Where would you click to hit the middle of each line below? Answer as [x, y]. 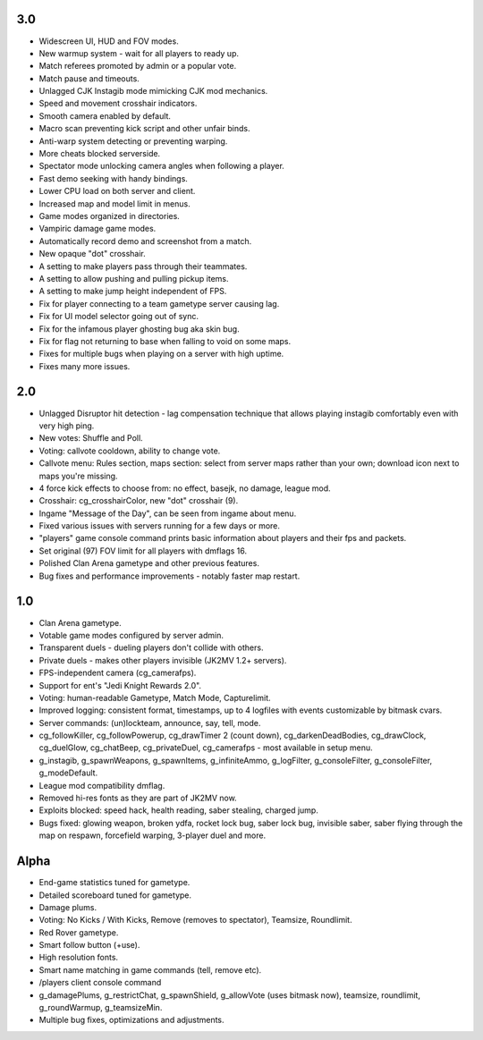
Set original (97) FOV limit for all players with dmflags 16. [143, 551]
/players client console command [100, 983]
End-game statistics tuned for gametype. [114, 883]
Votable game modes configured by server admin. [131, 635]
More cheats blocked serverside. [100, 154]
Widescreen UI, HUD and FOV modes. [109, 41]
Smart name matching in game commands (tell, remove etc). [150, 969]
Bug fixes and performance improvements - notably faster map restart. [169, 576]
